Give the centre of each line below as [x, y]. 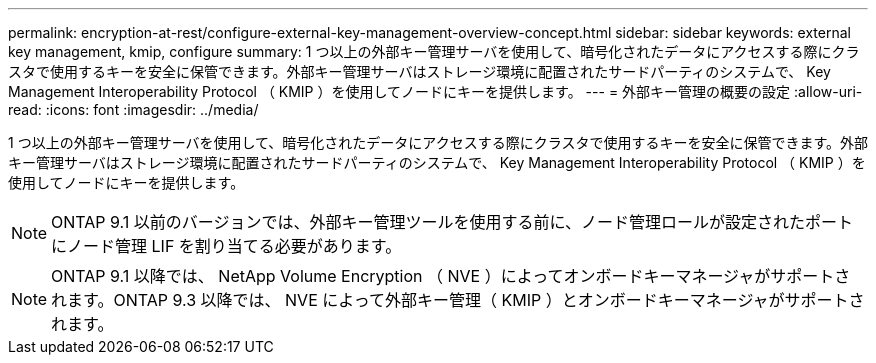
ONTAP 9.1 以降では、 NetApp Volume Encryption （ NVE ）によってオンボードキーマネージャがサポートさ [451, 276]
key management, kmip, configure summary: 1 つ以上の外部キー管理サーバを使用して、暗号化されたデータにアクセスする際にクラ [434, 51]
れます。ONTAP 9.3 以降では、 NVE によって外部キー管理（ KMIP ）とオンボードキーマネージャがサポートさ [458, 300]
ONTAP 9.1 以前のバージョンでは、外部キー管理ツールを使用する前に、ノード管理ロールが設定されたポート [452, 222]
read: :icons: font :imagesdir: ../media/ [133, 109]
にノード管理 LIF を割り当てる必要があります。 [226, 246]
